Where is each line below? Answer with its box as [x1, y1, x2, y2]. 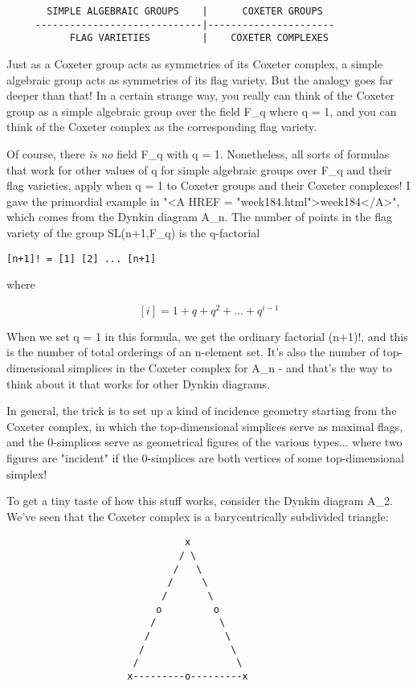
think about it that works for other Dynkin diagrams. [6, 375, 271, 392]
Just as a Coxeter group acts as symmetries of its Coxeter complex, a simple [6, 55, 382, 72]
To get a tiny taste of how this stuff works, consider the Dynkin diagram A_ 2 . [6, 492, 393, 509]
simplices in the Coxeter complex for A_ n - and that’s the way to [68, 359, 392, 376]
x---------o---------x [127, 670, 248, 682]
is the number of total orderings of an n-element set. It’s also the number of [6, 343, 379, 360]
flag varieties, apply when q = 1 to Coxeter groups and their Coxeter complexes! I [6, 177, 411, 194]
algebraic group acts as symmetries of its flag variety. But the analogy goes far [6, 71, 393, 88]
